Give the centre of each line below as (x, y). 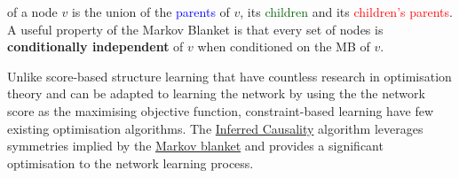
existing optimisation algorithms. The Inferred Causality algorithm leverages (215, 128)
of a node (32, 12)
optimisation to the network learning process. (131, 163)
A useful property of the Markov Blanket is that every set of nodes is (195, 29)
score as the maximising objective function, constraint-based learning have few (220, 110)
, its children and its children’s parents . (346, 12)
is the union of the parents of (150, 12)
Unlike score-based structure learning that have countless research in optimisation (229, 76)
